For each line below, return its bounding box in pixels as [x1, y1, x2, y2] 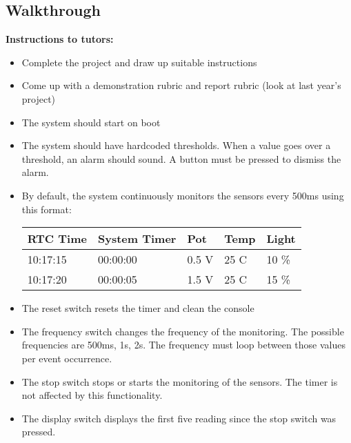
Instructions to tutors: [6, 32, 114, 46]
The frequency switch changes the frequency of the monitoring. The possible [21, 324, 344, 338]
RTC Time [27, 230, 87, 247]
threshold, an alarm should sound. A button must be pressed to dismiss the [21, 151, 341, 166]
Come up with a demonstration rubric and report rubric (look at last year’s [21, 78, 341, 92]
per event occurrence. [21, 351, 112, 365]
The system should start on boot [21, 115, 161, 129]
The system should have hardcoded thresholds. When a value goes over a [21, 138, 331, 152]
